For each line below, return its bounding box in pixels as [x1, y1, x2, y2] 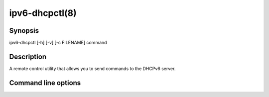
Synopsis [9, 26, 39, 35]
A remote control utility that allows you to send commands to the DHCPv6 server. [9, 65, 176, 72]
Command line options [9, 79, 81, 87]
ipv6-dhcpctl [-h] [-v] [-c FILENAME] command [9, 40, 107, 46]
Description [9, 52, 47, 61]
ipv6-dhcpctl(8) [9, 7, 77, 18]
